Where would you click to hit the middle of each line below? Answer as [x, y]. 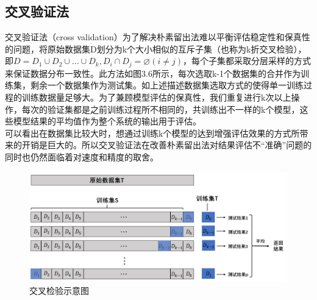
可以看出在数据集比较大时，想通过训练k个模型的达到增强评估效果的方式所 [152, 133]
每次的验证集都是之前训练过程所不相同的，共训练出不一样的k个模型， [161, 109]
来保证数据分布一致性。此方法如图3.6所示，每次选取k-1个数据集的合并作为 [153, 73]
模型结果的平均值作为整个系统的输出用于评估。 [107, 121]
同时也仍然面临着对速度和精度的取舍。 [82, 157]
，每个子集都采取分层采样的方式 [247, 61]
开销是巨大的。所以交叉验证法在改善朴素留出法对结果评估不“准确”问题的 [167, 145]
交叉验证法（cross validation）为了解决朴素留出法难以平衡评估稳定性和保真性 [158, 37]
